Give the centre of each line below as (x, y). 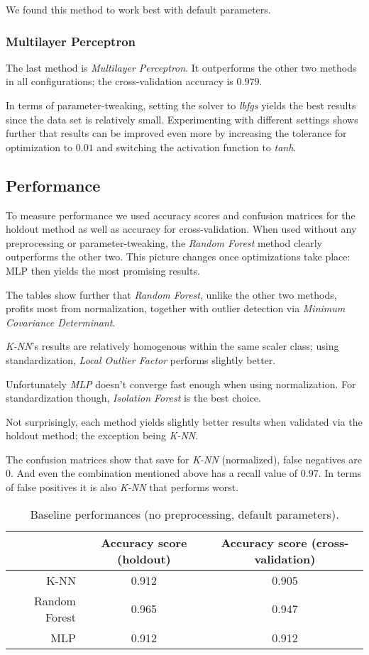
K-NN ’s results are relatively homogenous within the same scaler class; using (172, 346)
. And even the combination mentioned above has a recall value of (154, 473)
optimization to (39, 147)
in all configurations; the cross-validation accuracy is (120, 81)
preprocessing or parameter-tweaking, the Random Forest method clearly (164, 242)
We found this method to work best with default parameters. (138, 9)
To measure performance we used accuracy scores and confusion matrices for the (181, 215)
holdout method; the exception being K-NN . (102, 435)
